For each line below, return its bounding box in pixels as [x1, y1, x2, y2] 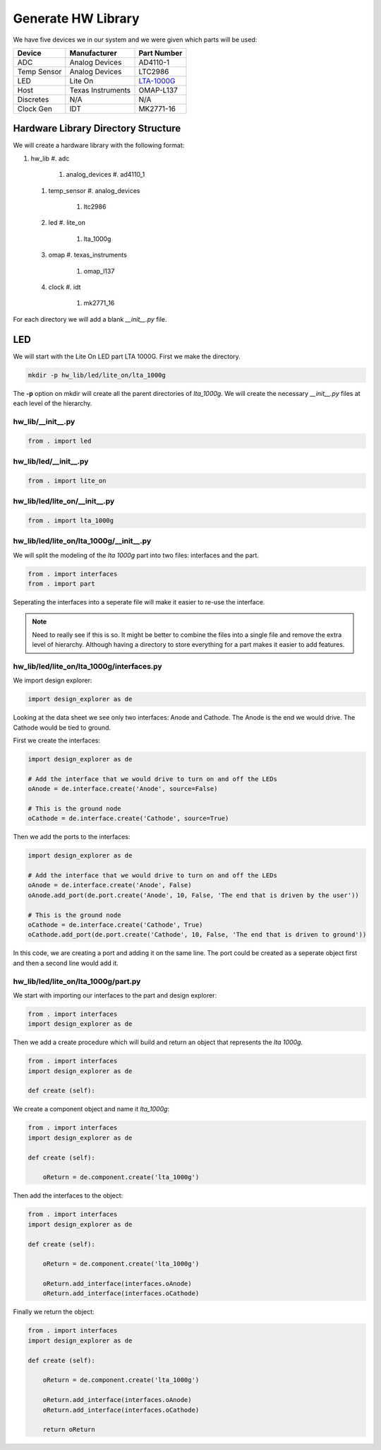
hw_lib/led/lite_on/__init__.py [13, 496, 115, 506]
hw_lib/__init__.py [13, 416, 75, 426]
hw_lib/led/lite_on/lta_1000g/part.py [13, 976, 141, 986]
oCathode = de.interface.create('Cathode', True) [28, 921, 203, 929]
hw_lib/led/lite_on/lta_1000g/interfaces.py [13, 661, 162, 671]
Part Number [138, 48, 183, 58]
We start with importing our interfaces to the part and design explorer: [13, 990, 217, 1000]
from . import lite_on [28, 476, 107, 484]
